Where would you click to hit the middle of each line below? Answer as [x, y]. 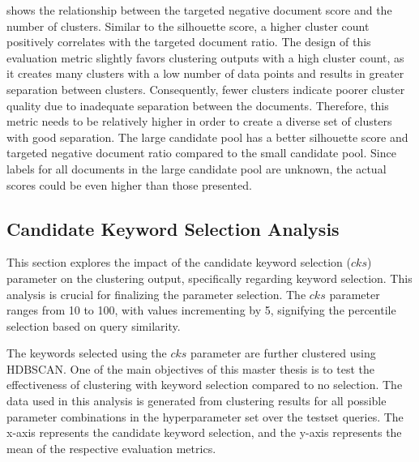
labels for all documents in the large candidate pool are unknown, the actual [197, 168]
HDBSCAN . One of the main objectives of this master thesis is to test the [190, 368]
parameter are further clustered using [283, 353]
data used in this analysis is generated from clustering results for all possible [197, 401]
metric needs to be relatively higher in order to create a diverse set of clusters [199, 121]
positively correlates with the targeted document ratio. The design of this [189, 42]
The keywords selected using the [87, 353]
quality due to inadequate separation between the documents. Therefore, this [198, 105]
